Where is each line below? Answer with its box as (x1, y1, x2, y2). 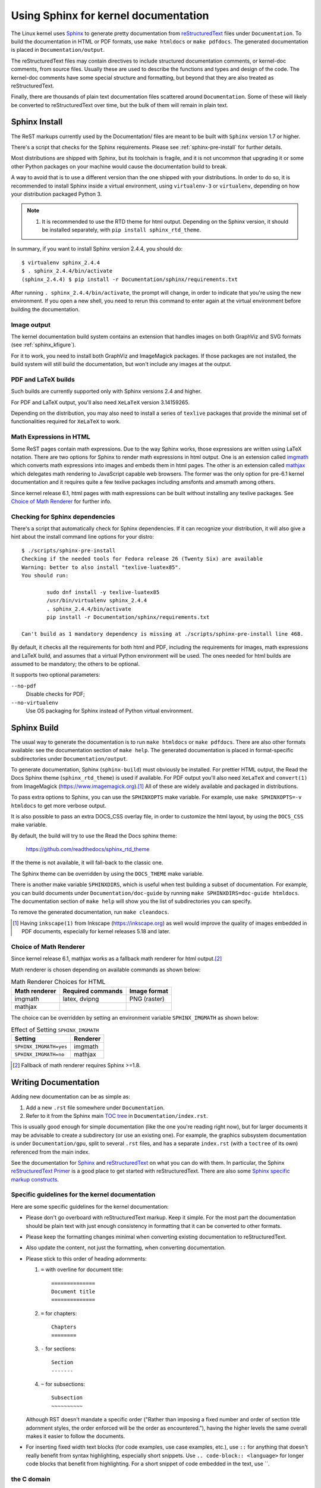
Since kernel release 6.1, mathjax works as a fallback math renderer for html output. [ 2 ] (11, 955, 222, 962)
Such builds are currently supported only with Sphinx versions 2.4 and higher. (11, 387, 202, 395)
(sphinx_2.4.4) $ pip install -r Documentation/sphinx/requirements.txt (21, 276, 238, 283)
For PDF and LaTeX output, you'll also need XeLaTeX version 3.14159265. (11, 399, 190, 406)
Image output (11, 320, 51, 329)
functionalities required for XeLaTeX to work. (11, 418, 121, 425)
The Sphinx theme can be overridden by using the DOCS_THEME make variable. (11, 870, 204, 877)
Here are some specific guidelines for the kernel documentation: (11, 1203, 169, 1210)
